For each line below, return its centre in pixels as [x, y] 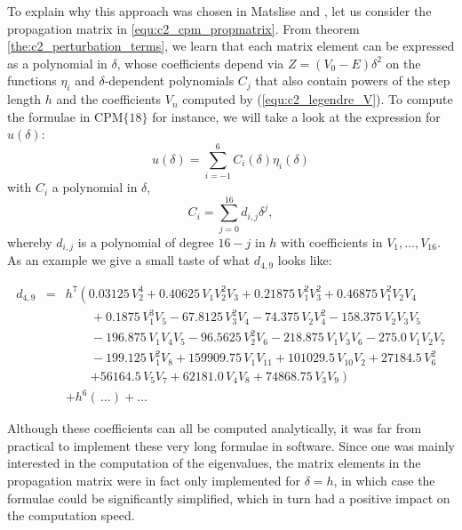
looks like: [305, 260]
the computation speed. [71, 515]
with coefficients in [332, 241]
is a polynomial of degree [146, 241]
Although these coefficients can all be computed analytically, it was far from [215, 428]
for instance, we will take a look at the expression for [296, 116]
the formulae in [49, 116]
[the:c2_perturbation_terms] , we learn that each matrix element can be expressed [231, 46]
